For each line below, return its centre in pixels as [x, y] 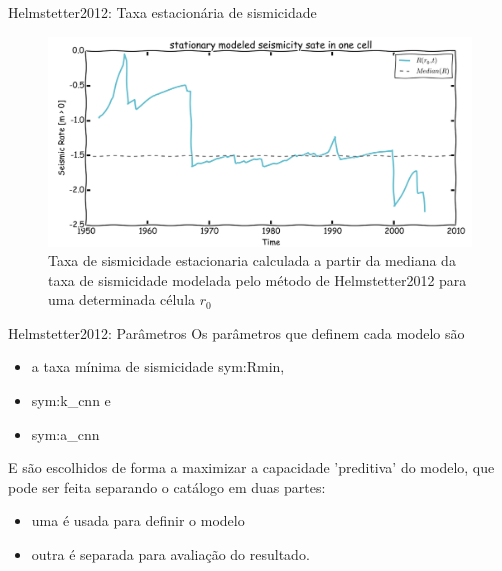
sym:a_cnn [65, 433]
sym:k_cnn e [71, 400]
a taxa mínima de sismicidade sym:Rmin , [158, 366]
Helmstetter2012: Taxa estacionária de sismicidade [162, 12]
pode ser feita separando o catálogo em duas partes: [167, 486]
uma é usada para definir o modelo [138, 520]
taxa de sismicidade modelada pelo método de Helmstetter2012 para [257, 279]
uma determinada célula [122, 299]
